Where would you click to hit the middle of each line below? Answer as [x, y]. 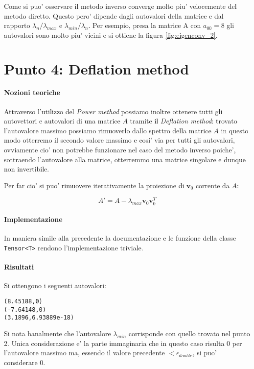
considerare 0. [25, 362]
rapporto [17, 25]
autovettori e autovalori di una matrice [62, 121]
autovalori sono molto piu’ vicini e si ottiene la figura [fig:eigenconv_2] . [111, 35]
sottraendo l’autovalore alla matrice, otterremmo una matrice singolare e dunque [125, 159]
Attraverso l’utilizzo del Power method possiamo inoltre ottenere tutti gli [113, 111]
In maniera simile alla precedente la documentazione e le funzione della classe [120, 238]
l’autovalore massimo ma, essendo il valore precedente [84, 353]
